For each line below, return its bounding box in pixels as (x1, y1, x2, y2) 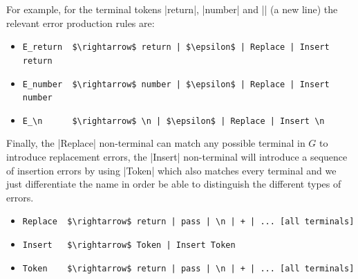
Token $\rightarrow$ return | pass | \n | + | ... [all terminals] (22, 263, 355, 273)
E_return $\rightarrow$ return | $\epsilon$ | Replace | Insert (22, 42, 330, 53)
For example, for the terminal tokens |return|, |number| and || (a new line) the (6, 2, 338, 16)
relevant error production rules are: (6, 15, 155, 30)
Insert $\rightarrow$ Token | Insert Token (22, 240, 236, 251)
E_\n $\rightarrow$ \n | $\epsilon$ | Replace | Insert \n (22, 116, 325, 126)
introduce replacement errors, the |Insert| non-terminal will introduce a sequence (6, 150, 348, 164)
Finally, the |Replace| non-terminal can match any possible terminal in (6, 136, 305, 150)
